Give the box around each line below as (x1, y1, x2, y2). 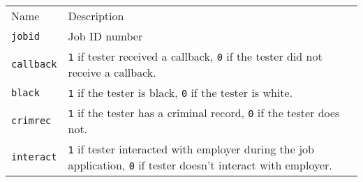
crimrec (11, 115, 52, 126)
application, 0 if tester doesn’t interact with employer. (68, 157, 332, 173)
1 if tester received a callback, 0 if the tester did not (68, 48, 323, 64)
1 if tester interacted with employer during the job (68, 141, 314, 157)
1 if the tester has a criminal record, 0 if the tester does (68, 105, 340, 121)
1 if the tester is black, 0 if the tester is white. (68, 84, 293, 100)
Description (68, 8, 124, 24)
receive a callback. (68, 64, 156, 80)
